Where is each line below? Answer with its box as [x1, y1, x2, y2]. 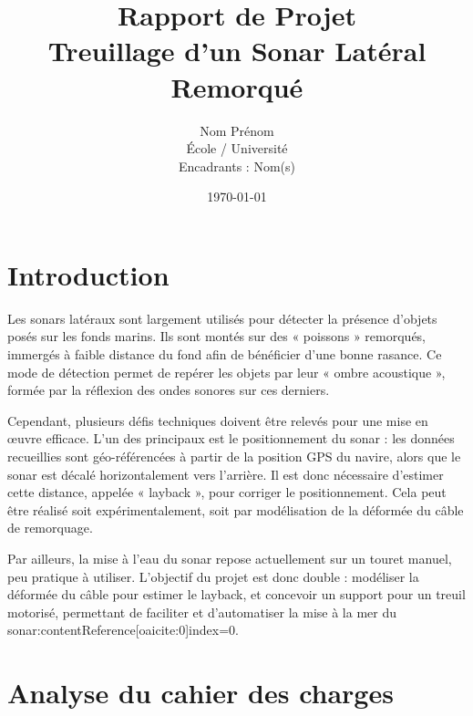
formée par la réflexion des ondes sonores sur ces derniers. [7, 380, 330, 400]
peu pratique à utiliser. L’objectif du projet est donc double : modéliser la [7, 566, 419, 586]
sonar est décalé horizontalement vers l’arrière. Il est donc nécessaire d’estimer [7, 464, 444, 483]
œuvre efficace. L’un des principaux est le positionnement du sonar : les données [7, 429, 455, 448]
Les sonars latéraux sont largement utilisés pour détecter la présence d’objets [7, 308, 437, 327]
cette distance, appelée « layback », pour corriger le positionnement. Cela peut [7, 483, 447, 502]
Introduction [7, 255, 170, 293]
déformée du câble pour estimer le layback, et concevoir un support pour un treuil [7, 585, 466, 604]
